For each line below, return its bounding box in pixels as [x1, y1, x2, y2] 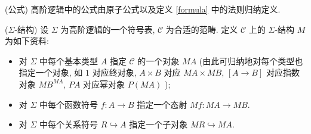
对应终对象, [92, 66, 137, 79]
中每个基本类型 [39, 54, 98, 67]
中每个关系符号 [39, 118, 98, 130]
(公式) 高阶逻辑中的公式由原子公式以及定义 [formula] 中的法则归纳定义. [5, 3, 281, 15]
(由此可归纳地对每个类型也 [199, 54, 303, 67]
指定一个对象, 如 [19, 66, 83, 79]
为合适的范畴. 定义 [165, 23, 238, 35]
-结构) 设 [14, 23, 49, 35]
